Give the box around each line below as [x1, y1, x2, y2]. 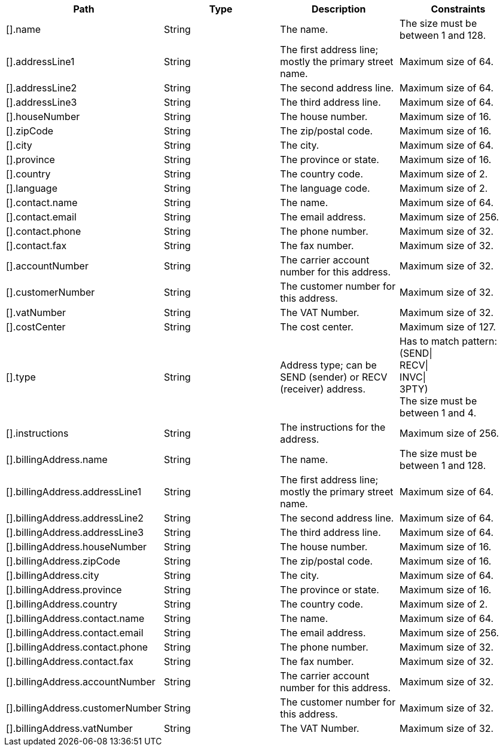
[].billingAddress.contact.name [6, 612, 145, 624]
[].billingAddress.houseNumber [6, 541, 147, 553]
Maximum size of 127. [400, 321, 496, 333]
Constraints [431, 3, 486, 15]
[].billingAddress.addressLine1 [6, 486, 142, 498]
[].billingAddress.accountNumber [6, 676, 156, 688]
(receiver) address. [280, 383, 366, 395]
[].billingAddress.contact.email [6, 627, 144, 639]
